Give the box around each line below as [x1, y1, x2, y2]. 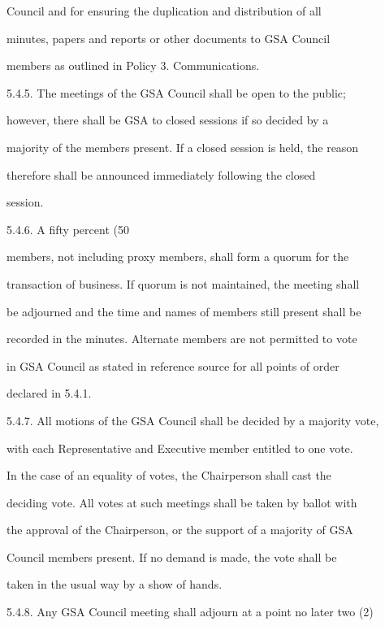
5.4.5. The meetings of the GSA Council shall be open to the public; [6, 84, 346, 101]
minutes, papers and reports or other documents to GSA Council [6, 29, 331, 46]
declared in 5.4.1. [6, 385, 92, 402]
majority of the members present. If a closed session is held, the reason [6, 138, 359, 155]
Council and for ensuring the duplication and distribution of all [6, 2, 322, 19]
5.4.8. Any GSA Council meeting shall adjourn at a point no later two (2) [6, 603, 374, 620]
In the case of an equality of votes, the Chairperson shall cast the [6, 467, 331, 484]
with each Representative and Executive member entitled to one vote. [6, 439, 353, 456]
